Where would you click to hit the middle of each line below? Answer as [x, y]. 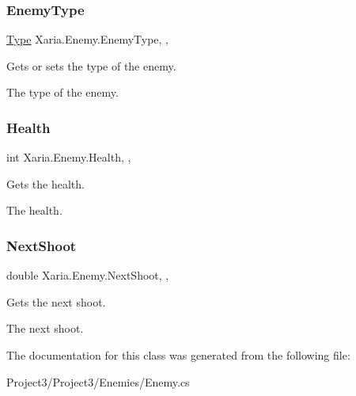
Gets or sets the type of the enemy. [91, 65]
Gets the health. [45, 183]
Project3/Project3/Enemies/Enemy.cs [98, 381]
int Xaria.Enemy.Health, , [69, 157]
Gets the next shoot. [56, 301]
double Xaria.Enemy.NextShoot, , [88, 275]
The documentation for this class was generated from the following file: [178, 355]
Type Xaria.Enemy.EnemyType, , [88, 39]
